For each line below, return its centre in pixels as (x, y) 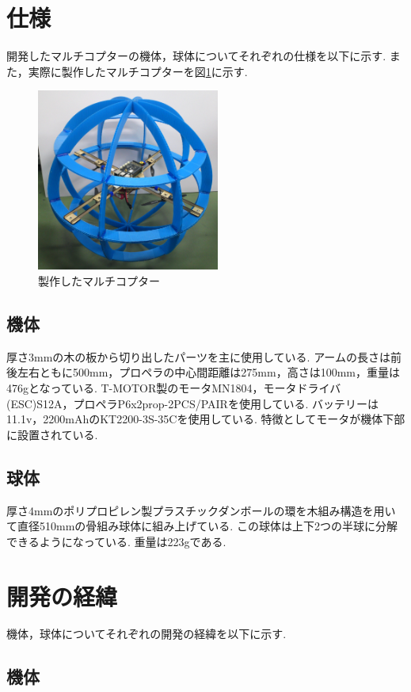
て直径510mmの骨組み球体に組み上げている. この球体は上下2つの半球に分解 (202, 526)
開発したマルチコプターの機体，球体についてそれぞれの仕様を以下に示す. (196, 56)
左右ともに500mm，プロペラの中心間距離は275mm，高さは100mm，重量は (208, 372)
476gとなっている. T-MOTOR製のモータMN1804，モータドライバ (174, 387)
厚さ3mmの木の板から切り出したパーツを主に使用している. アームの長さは (198, 356)
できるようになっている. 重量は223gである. (116, 541)
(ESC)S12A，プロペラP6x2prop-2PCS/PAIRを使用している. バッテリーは (193, 403)
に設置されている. (52, 434)
